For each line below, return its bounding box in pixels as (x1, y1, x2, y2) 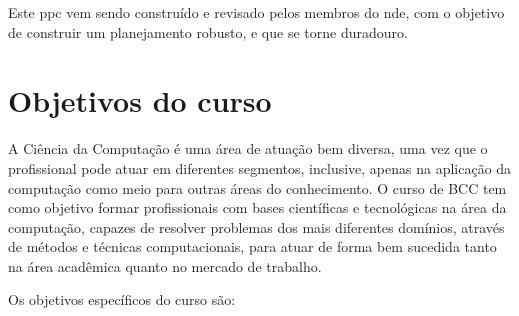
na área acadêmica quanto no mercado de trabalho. (8, 255, 322, 276)
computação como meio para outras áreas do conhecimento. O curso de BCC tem (8, 177, 507, 198)
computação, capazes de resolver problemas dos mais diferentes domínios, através (8, 216, 505, 237)
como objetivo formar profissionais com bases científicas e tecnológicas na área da (8, 197, 507, 218)
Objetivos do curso (8, 80, 272, 121)
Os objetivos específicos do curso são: (8, 289, 236, 310)
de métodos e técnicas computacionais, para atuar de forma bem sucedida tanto (8, 236, 497, 257)
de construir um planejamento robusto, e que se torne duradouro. (8, 21, 408, 42)
